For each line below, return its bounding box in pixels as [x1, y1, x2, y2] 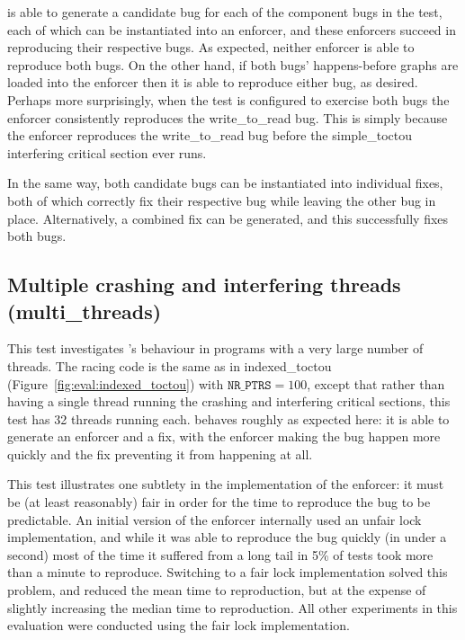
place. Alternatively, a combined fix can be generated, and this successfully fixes [7, 209, 449, 227]
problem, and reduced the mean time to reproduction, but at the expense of [7, 581, 426, 600]
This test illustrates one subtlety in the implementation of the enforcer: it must [7, 475, 444, 493]
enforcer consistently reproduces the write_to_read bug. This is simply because [7, 108, 448, 127]
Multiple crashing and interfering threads [7, 271, 401, 298]
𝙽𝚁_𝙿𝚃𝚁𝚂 [227, 378, 272, 392]
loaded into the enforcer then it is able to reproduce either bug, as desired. [7, 73, 418, 92]
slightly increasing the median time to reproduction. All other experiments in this [7, 598, 458, 617]
